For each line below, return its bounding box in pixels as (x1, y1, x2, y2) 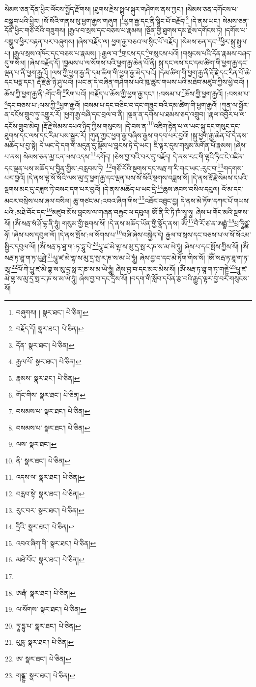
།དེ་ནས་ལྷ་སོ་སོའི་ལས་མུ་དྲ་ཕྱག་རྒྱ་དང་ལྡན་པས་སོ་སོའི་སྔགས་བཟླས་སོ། (27, 172, 189, 182)
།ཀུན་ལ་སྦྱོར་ (220, 99, 249, 110)
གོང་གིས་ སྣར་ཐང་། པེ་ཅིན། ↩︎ (16, 389, 85, 400)
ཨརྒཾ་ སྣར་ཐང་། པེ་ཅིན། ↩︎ (16, 587, 76, 598)
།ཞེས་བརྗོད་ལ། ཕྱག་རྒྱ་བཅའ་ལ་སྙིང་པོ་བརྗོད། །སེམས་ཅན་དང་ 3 (76, 35, 221, 47)
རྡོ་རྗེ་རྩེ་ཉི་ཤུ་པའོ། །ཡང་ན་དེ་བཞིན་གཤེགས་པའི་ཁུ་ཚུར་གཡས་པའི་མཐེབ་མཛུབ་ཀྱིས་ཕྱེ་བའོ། (37, 77, 245, 87)
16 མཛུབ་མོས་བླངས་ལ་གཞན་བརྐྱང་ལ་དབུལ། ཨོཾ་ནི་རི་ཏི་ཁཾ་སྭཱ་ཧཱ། (46, 205, 194, 217)
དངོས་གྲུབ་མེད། (4, 120, 40, 131)
